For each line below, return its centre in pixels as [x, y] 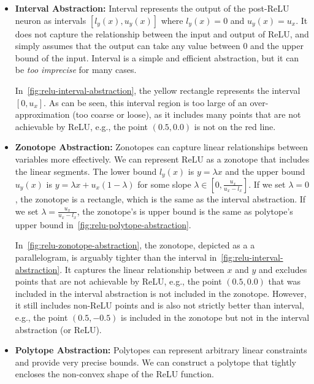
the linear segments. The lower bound [86, 171]
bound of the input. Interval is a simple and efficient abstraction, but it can [157, 57]
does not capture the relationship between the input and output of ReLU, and [162, 33]
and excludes [283, 269]
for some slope [164, 184]
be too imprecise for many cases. [76, 70]
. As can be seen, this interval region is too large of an [145, 102]
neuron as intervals [51, 20]
